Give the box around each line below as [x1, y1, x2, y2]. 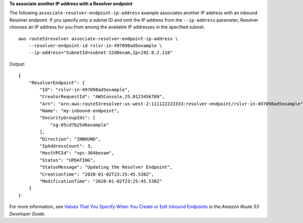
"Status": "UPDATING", [39, 157, 96, 163]
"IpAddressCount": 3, [39, 143, 93, 149]
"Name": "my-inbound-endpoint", [39, 108, 120, 114]
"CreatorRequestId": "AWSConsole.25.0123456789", [39, 94, 165, 100]
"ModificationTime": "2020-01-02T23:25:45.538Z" [39, 178, 163, 184]
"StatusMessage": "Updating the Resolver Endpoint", [39, 164, 173, 170]
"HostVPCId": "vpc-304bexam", [39, 150, 115, 156]
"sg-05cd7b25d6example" [50, 122, 109, 128]
